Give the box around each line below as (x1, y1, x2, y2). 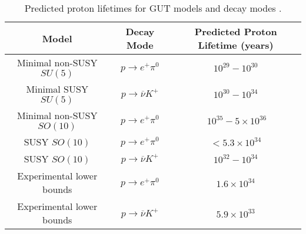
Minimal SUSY (26, 82, 88, 96)
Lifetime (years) (198, 38, 274, 52)
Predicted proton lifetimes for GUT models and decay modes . (24, 1, 282, 15)
